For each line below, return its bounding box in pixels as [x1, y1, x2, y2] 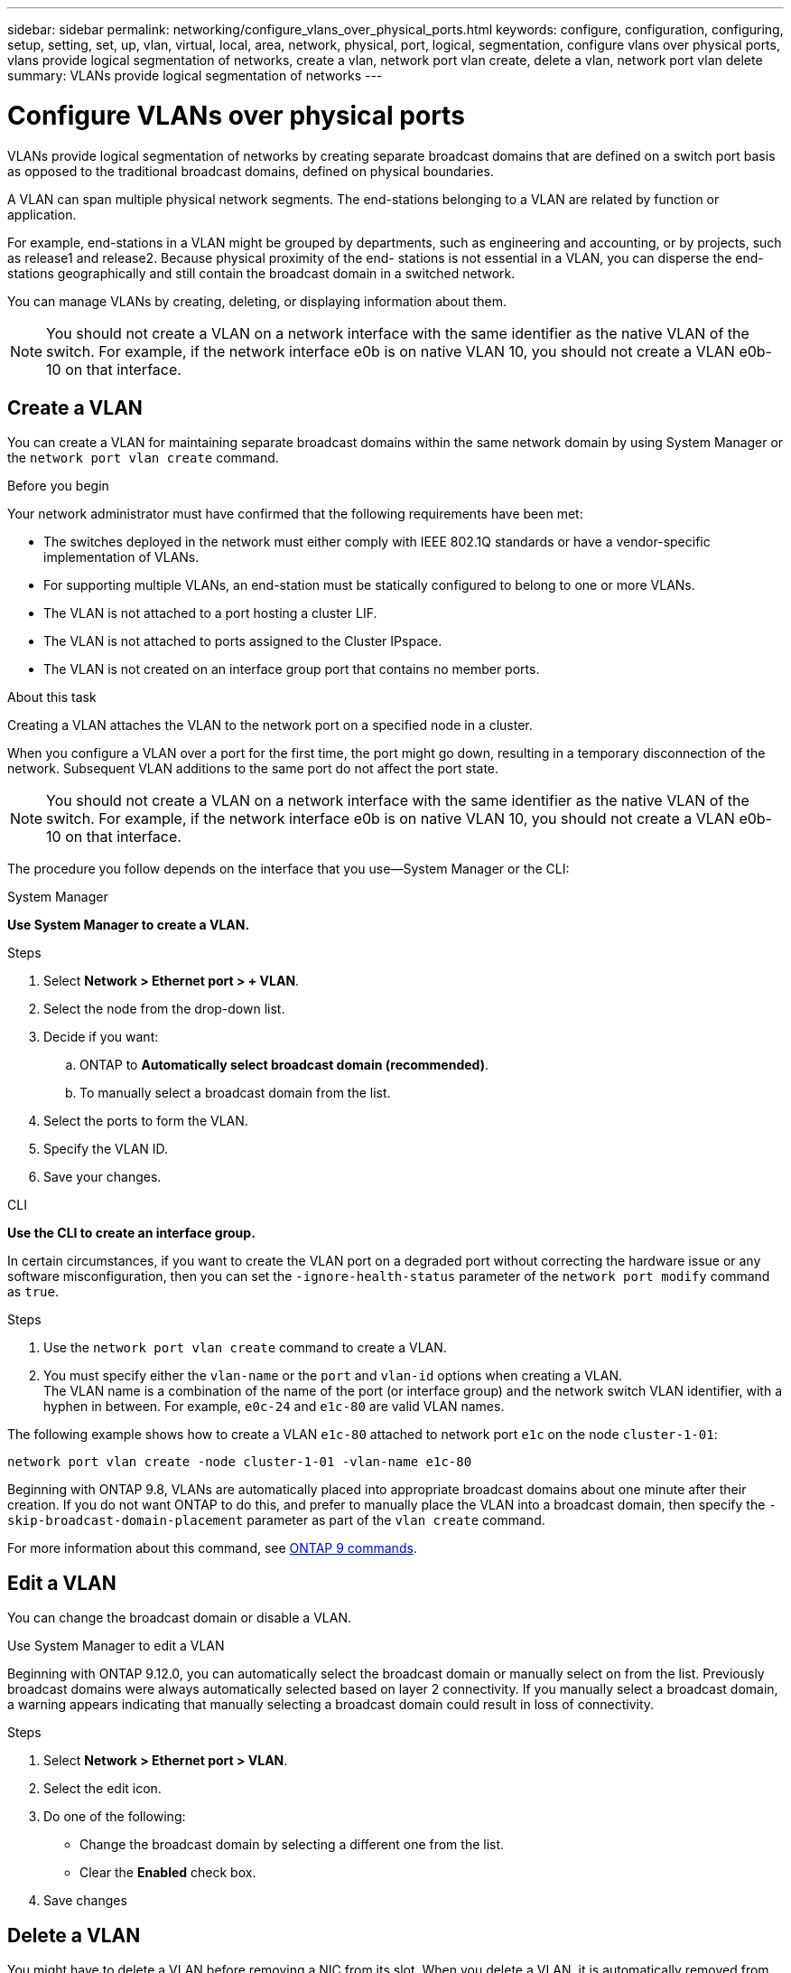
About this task [7, 689, 97, 706]
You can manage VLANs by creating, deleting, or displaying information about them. [7, 293, 507, 309]
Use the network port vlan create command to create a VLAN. [43, 1340, 447, 1356]
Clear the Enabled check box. [79, 1865, 256, 1881]
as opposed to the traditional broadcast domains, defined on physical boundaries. [7, 163, 494, 179]
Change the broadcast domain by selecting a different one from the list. [79, 1837, 505, 1853]
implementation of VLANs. [43, 549, 200, 566]
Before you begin [7, 478, 109, 494]
